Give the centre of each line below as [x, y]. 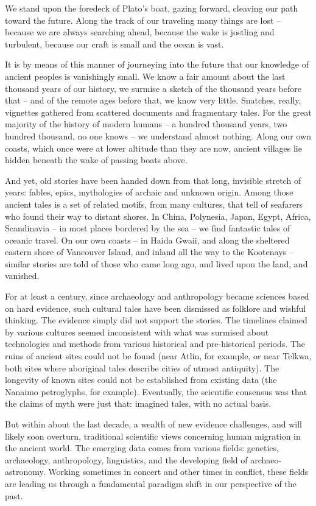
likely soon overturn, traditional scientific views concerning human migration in [153, 436]
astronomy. [25, 472]
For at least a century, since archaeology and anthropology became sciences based [157, 296]
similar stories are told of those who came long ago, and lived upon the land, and [156, 263]
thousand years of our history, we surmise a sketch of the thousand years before [153, 88]
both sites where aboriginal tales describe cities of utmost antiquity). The [142, 367]
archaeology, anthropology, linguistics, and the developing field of [126, 459]
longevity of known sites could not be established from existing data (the [141, 380]
